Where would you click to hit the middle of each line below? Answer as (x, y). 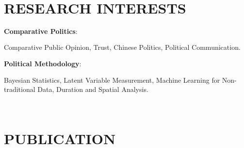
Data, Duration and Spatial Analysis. (93, 89)
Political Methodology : (43, 63)
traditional (20, 89)
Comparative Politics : (41, 31)
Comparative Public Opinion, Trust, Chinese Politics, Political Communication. (122, 47)
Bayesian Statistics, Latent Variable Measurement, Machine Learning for (112, 80)
